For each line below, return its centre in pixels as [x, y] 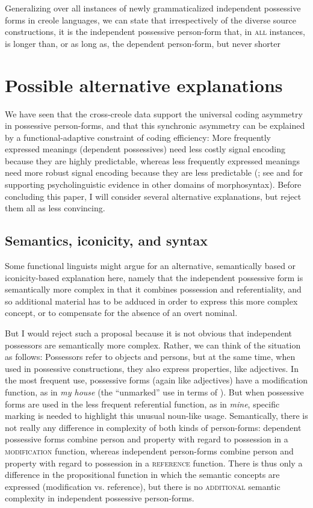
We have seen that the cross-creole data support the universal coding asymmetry [154, 113]
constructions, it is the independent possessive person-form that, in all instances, [155, 32]
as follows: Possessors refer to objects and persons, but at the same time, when [150, 357]
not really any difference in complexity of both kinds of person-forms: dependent [153, 427]
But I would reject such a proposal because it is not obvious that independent [149, 333]
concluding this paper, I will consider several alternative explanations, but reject [153, 196]
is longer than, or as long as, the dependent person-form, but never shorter [143, 43]
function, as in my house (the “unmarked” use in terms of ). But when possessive [154, 392]
